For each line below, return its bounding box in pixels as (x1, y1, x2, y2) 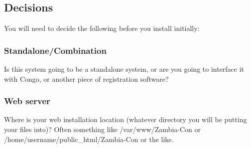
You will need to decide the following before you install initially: (4, 23, 200, 33)
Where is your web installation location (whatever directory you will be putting (4, 114, 247, 125)
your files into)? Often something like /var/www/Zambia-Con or (4, 124, 201, 135)
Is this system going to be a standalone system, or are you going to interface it (4, 64, 245, 74)
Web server (4, 95, 50, 107)
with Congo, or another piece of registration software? (4, 73, 169, 84)
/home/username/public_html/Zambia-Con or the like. (4, 134, 174, 144)
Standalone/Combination (4, 44, 107, 56)
